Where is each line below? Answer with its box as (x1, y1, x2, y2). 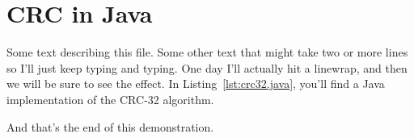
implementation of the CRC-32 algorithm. (6, 90, 214, 107)
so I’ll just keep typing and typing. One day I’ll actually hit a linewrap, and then (6, 59, 408, 76)
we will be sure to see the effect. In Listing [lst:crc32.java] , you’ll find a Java (6, 75, 385, 92)
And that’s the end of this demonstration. (6, 118, 214, 135)
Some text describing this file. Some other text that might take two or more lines (6, 44, 408, 61)
